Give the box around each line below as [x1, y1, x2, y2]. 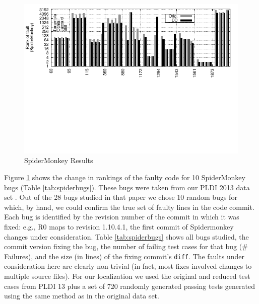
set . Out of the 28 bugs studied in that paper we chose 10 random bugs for [4, 192, 237, 202]
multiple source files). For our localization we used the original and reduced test [4, 270, 250, 281]
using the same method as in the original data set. [4, 290, 159, 301]
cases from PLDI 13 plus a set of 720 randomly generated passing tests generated [4, 280, 255, 291]
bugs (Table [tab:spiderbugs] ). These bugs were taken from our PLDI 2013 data [4, 182, 250, 192]
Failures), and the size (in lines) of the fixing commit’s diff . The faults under [4, 251, 244, 261]
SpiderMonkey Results [24, 155, 93, 166]
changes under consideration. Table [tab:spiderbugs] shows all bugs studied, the [4, 231, 249, 242]
